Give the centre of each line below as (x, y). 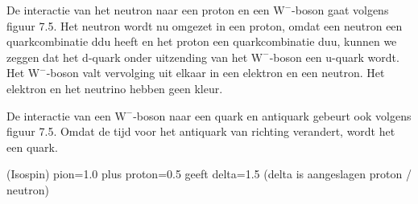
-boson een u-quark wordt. (334, 57)
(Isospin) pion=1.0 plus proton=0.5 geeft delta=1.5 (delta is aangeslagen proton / (209, 174)
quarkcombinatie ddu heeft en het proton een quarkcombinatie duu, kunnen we (202, 41)
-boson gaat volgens (340, 10)
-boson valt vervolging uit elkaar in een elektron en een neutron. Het (215, 73)
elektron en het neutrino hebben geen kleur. (115, 88)
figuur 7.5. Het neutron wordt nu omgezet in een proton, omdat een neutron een (205, 25)
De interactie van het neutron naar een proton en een (138, 10)
